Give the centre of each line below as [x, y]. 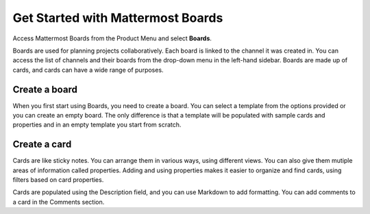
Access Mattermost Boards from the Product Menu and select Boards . [112, 38]
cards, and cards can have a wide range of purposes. [88, 70]
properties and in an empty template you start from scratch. [97, 125]
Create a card [42, 145]
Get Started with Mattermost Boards [118, 18]
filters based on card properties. [58, 180]
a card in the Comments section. [59, 202]
